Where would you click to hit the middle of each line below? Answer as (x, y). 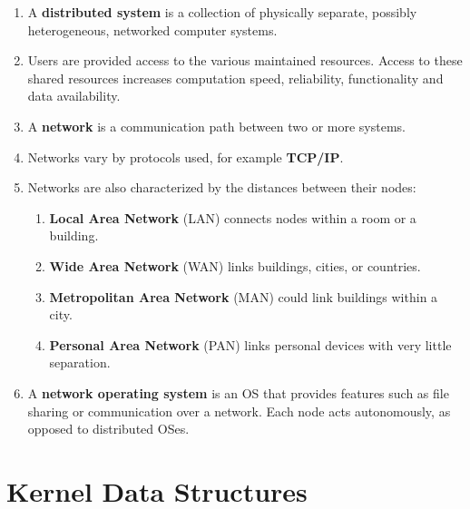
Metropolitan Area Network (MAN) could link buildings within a (244, 296)
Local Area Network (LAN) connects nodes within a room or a (233, 217)
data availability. (74, 96)
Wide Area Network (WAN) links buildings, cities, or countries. (235, 265)
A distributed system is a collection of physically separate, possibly (222, 12)
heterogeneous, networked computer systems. (152, 29)
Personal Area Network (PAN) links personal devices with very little (250, 344)
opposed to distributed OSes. (108, 429)
